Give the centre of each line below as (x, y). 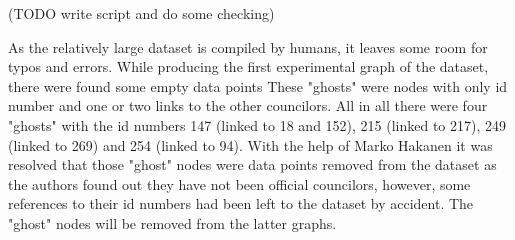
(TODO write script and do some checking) (141, 13)
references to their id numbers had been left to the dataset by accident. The (241, 203)
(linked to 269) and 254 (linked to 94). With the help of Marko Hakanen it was (250, 144)
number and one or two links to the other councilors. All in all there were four (248, 105)
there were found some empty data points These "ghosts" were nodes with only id (258, 85)
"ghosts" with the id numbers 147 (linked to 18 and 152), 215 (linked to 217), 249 (257, 124)
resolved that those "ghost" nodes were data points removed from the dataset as (252, 164)
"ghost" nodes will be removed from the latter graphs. (172, 222)
